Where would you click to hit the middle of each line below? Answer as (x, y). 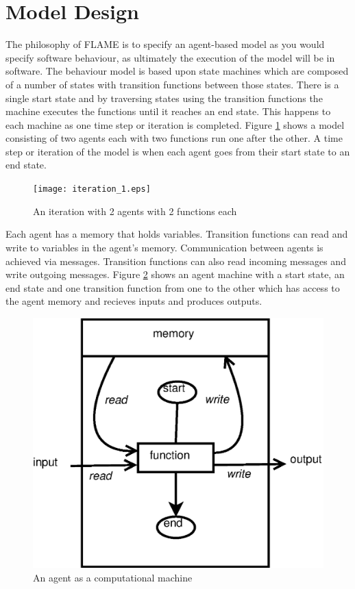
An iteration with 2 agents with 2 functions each (135, 211)
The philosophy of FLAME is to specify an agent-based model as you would (165, 44)
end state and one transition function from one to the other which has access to (173, 287)
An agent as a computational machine (113, 578)
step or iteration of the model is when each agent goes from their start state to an (178, 151)
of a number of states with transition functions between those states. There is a (172, 84)
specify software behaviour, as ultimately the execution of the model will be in (170, 57)
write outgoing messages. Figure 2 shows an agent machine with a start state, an (175, 274)
